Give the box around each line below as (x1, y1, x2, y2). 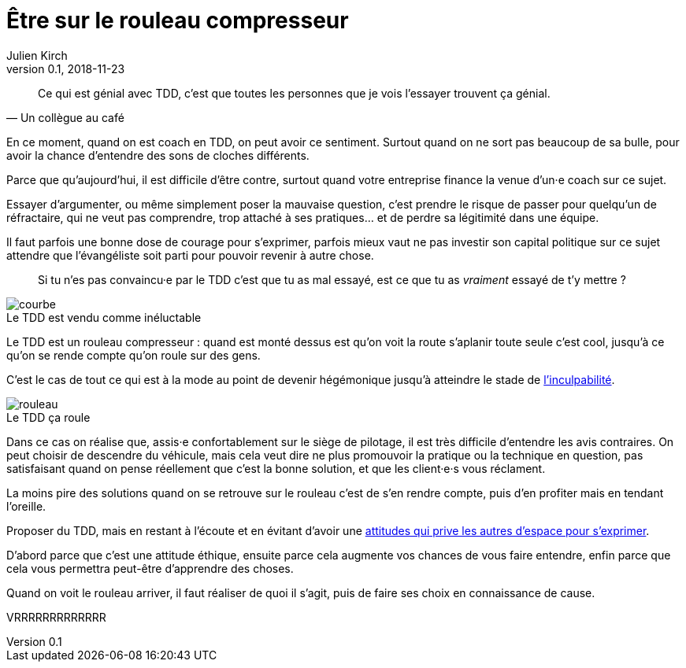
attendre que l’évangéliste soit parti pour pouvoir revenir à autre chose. (6, 248, 374, 262)
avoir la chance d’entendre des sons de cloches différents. (6, 148, 310, 162)
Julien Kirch (6, 48, 68, 62)
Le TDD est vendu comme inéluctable (6, 310, 202, 324)
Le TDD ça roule (6, 410, 91, 424)
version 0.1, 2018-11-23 (6, 61, 125, 76)
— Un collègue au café (6, 110, 124, 124)
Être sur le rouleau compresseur (6, 7, 349, 34)
